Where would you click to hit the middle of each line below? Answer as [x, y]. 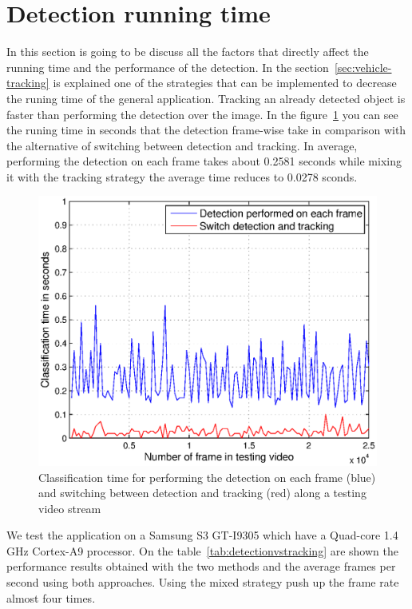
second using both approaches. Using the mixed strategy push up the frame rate [203, 582]
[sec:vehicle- [363, 67]
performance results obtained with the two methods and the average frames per [201, 566]
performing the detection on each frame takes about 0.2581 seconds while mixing [204, 161]
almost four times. [51, 597]
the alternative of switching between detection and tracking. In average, [182, 145]
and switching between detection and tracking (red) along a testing [202, 493]
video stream [70, 508]
